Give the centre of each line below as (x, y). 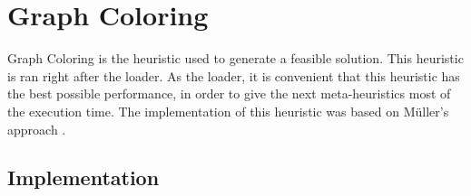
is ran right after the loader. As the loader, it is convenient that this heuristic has (234, 75)
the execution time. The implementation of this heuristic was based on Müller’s (228, 111)
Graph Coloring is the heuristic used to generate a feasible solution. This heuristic (235, 58)
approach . (37, 129)
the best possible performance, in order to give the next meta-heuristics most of (229, 93)
